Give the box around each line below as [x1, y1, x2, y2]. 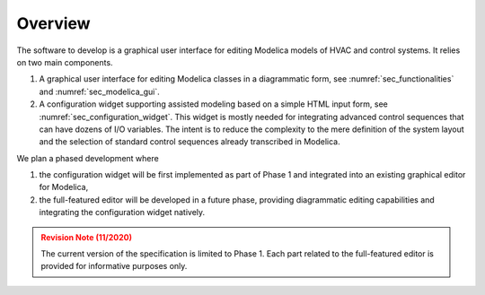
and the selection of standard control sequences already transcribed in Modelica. [39, 136, 340, 147]
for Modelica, [39, 182, 89, 193]
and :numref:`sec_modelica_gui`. [39, 86, 161, 97]
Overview [16, 13, 91, 33]
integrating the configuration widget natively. [39, 207, 206, 218]
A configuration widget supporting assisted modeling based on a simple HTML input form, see [39, 99, 388, 109]
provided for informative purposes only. [40, 261, 188, 272]
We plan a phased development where [16, 152, 159, 163]
